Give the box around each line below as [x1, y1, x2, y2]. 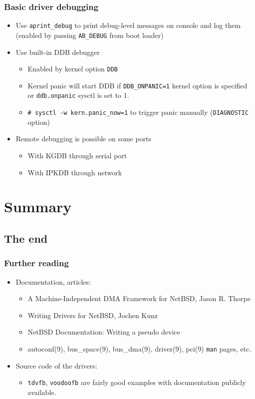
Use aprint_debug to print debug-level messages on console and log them [15, 20, 241, 30]
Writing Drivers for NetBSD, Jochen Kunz [27, 310, 158, 320]
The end [4, 230, 48, 246]
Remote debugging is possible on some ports [15, 133, 152, 144]
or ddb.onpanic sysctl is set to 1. [27, 90, 129, 100]
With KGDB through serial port [27, 150, 127, 160]
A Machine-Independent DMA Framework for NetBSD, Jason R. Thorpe [27, 293, 251, 304]
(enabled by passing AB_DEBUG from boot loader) [15, 29, 164, 40]
